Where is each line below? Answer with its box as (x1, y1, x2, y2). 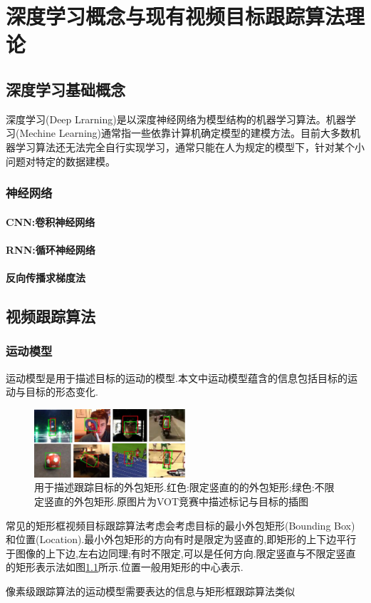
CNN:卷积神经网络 (6, 214, 95, 229)
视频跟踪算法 (6, 304, 95, 326)
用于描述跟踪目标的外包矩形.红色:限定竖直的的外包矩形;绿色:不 (34, 480, 325, 495)
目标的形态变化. (25, 384, 98, 399)
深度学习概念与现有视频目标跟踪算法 (6, 1, 345, 31)
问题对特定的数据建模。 (6, 153, 115, 168)
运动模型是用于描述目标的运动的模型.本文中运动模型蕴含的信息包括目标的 (6, 370, 348, 385)
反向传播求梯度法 (6, 269, 85, 284)
